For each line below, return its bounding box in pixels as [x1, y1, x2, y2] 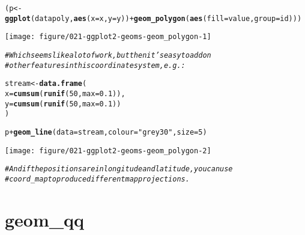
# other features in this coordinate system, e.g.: [5, 61, 186, 70]
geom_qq [5, 207, 85, 231]
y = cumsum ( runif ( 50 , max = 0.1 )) [5, 99, 121, 108]
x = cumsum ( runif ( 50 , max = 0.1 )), [5, 89, 125, 98]
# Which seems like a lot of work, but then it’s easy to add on [5, 50, 211, 60]
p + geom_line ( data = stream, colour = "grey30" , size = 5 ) [5, 127, 207, 136]
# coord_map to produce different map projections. [5, 174, 190, 183]
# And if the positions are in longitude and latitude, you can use [5, 165, 233, 174]
